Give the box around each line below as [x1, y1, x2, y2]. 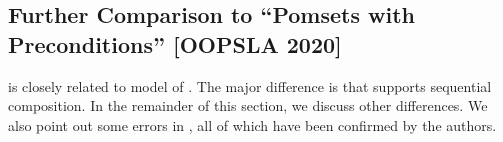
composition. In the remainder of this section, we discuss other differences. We [8, 95, 488, 116]
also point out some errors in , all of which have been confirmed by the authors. [8, 114, 497, 135]
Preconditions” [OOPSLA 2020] [8, 28, 342, 59]
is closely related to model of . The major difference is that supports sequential [8, 75, 492, 96]
